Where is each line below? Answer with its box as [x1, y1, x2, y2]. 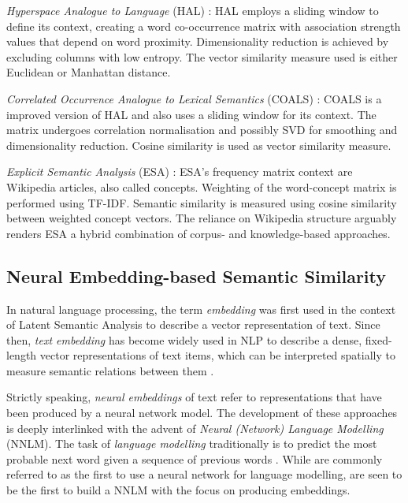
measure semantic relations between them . [6, 362, 214, 378]
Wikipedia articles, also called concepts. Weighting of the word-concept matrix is [6, 178, 397, 195]
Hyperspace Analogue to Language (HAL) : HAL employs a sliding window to [6, 2, 379, 18]
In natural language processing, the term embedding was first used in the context [6, 300, 396, 317]
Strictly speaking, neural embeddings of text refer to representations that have [6, 389, 382, 405]
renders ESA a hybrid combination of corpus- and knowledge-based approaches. [6, 225, 391, 241]
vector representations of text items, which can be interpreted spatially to [39, 347, 395, 363]
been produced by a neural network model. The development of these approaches [6, 404, 398, 421]
